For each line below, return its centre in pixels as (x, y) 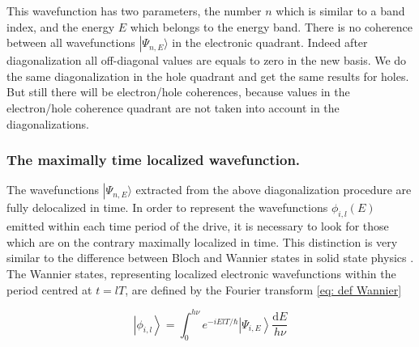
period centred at (49, 289)
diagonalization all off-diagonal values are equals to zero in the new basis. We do (207, 60)
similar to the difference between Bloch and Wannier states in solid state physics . (210, 258)
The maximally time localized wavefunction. (154, 160)
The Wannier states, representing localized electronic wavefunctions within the (201, 273)
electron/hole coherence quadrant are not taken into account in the (173, 107)
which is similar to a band (340, 11)
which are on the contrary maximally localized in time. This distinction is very (202, 241)
